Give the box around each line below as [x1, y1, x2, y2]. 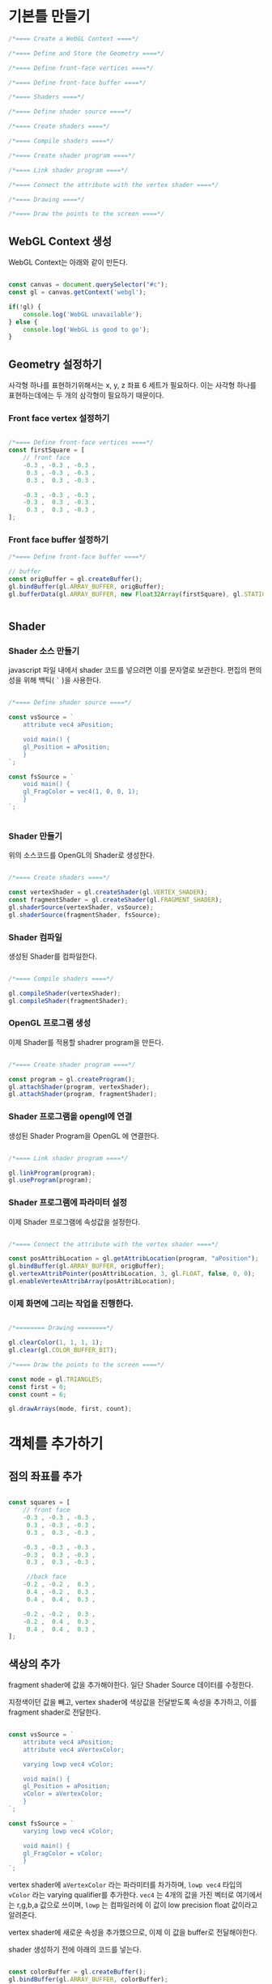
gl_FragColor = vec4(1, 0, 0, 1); [23, 788, 139, 796]
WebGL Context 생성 [8, 234, 112, 248]
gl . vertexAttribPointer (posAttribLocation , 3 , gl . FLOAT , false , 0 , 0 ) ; [8, 1270, 256, 1278]
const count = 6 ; [8, 1390, 67, 1399]
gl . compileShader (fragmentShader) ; [8, 996, 129, 1005]
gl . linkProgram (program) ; [8, 1169, 96, 1177]
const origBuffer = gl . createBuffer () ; [8, 576, 143, 584]
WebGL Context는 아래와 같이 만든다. [8, 257, 128, 267]
